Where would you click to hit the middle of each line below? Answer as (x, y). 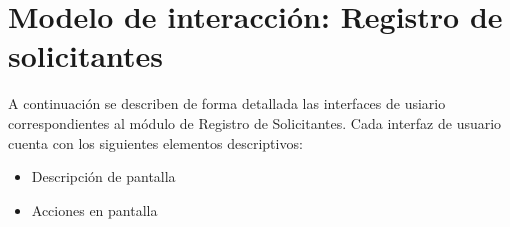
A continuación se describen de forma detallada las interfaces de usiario (227, 103)
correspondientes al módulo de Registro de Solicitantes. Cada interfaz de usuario (255, 122)
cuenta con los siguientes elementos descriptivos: (155, 142)
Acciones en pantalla (94, 209)
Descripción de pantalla (103, 176)
